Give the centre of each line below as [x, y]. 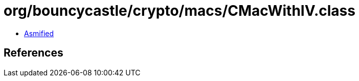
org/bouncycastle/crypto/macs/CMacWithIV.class [179, 11]
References [33, 53]
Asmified [39, 33]
